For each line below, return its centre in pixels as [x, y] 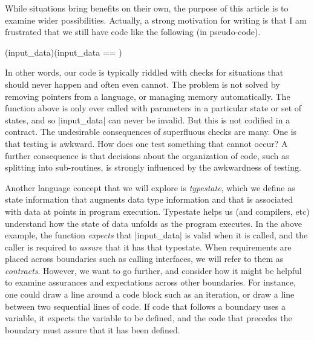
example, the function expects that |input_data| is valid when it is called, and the [156, 235]
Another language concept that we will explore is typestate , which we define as [150, 187]
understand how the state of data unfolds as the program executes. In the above [153, 223]
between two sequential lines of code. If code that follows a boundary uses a [145, 306]
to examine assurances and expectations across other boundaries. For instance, [150, 282]
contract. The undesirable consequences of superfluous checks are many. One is [151, 132]
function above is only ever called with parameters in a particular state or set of [153, 108]
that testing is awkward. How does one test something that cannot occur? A [146, 143]
